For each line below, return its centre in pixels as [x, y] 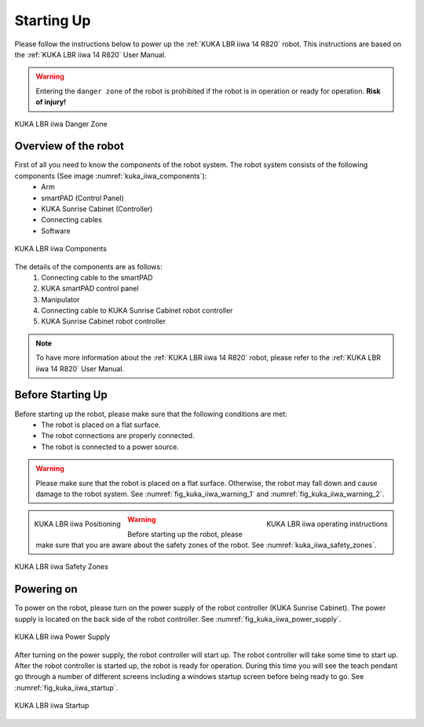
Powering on [46, 589]
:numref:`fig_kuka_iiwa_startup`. [66, 688]
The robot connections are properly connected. [118, 436]
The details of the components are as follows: [88, 266]
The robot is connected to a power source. [110, 447]
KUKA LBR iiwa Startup [52, 706]
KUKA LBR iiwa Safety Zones [62, 567]
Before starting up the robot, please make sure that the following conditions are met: [151, 414]
